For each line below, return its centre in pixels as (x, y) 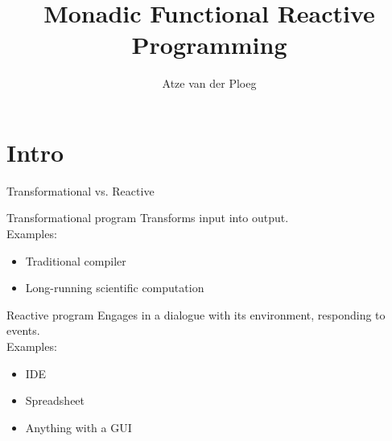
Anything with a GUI (78, 427)
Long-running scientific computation (115, 288)
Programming (209, 45)
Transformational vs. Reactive (80, 190)
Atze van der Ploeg (209, 83)
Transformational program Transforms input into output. (148, 218)
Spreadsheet (55, 400)
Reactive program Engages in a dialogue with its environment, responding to (196, 314)
